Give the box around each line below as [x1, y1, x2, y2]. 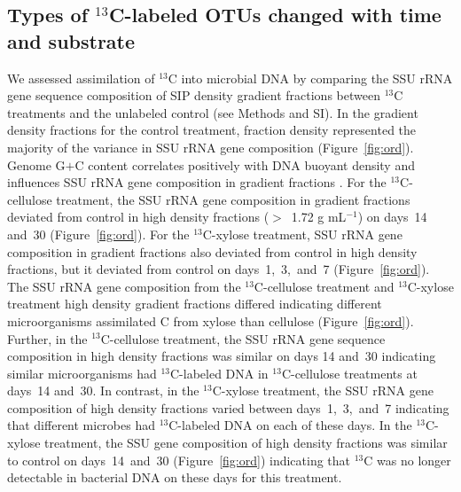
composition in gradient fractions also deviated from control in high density [7, 242, 418, 261]
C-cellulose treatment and [254, 277, 395, 295]
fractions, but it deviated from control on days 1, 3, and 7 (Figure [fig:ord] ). [7, 260, 430, 278]
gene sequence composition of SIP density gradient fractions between [7, 86, 380, 105]
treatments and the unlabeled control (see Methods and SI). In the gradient [7, 103, 418, 121]
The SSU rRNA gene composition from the [7, 277, 241, 295]
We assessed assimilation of [7, 68, 155, 87]
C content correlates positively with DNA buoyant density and [74, 155, 415, 174]
